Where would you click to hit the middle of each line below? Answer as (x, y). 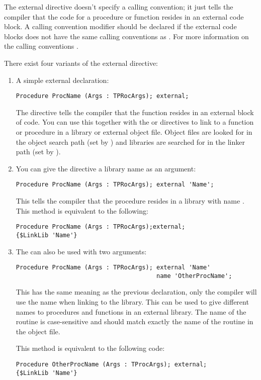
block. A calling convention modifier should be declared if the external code (120, 26)
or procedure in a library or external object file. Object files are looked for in (134, 132)
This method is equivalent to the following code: (90, 348)
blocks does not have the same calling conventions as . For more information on (126, 36)
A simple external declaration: (62, 80)
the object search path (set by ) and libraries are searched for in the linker (130, 141)
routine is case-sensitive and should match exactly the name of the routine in (135, 321)
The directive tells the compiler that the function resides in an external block (135, 112)
